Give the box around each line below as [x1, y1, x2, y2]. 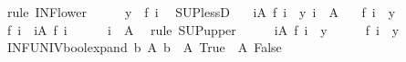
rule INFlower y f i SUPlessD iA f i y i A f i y [6, 3, 396, 21]
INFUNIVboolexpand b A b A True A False [6, 38, 282, 57]
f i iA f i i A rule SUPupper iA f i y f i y [6, 20, 400, 39]
